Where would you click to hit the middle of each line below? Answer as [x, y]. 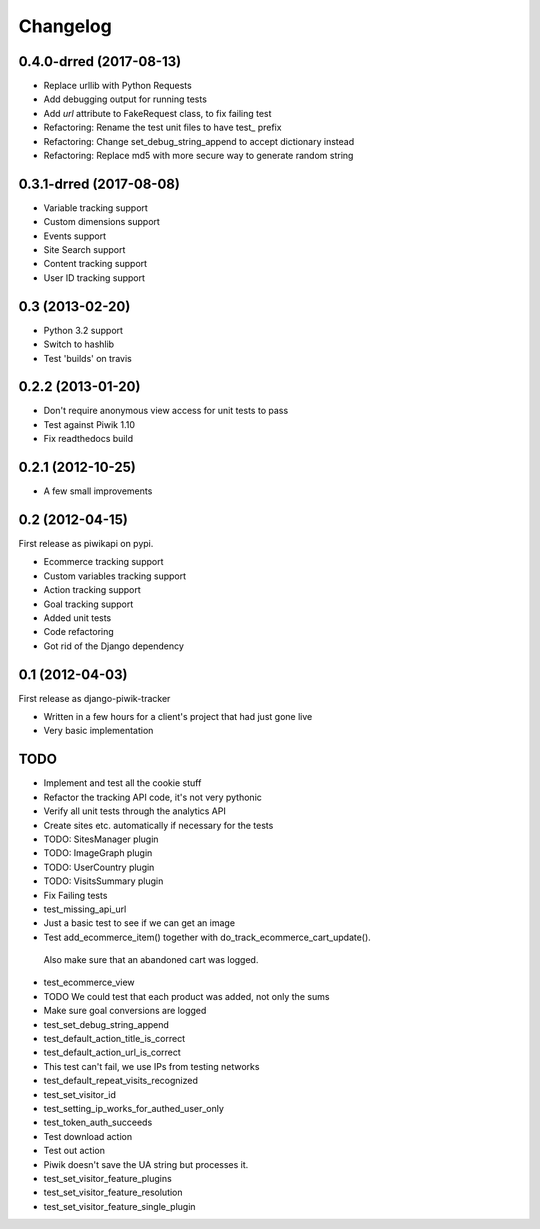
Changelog [65, 26]
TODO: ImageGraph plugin [98, 853]
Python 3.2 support [83, 330]
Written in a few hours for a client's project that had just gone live [178, 717]
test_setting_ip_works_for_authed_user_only [134, 1108]
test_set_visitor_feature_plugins [107, 1178]
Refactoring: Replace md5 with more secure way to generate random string [198, 156]
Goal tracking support [88, 604]
